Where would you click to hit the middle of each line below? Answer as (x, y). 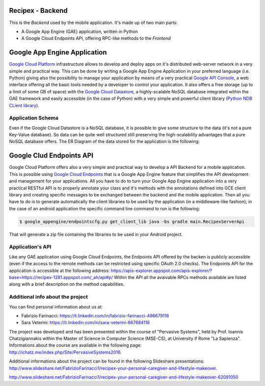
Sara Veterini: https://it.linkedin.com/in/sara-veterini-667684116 (86, 323)
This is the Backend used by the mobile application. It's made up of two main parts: (93, 23)
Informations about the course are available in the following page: (75, 345)
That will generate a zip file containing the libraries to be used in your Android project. (96, 234)
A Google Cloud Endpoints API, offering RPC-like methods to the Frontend (96, 38)
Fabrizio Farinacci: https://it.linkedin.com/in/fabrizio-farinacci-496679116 (95, 316)
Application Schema (34, 118)
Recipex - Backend (39, 11)
